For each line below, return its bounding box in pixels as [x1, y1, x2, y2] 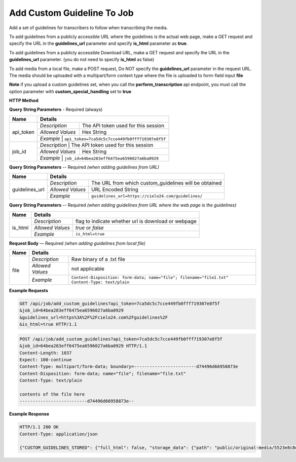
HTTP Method [9, 98, 39, 104]
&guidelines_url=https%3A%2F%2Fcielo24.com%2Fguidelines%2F [19, 314, 168, 320]
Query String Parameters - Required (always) [9, 107, 103, 113]
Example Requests [9, 288, 48, 294]
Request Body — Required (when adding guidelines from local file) [9, 240, 146, 246]
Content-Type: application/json [19, 431, 98, 437]
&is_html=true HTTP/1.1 [19, 321, 77, 327]
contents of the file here [19, 391, 85, 397]
